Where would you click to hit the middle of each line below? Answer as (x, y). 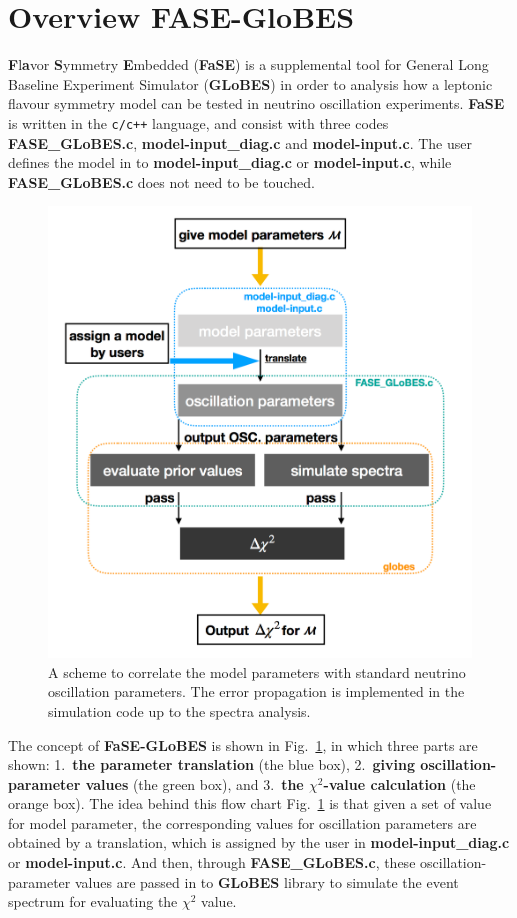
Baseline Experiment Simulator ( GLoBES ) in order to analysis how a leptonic (250, 83)
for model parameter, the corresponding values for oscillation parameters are (242, 822)
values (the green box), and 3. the (194, 783)
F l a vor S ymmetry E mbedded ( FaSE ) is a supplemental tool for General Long (248, 64)
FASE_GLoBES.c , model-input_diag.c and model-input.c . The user (240, 142)
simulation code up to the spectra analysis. (179, 710)
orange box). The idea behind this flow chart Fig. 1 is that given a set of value (250, 803)
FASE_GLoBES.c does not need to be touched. (161, 181)
